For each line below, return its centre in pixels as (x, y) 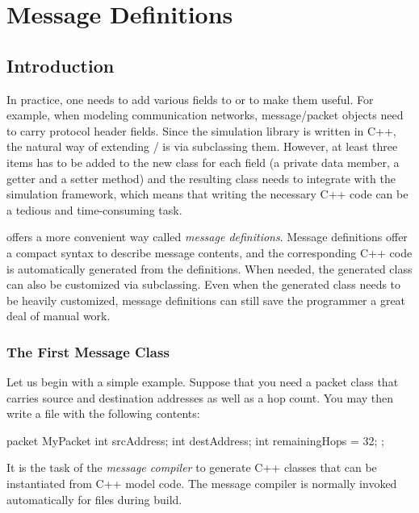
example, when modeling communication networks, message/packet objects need (205, 115)
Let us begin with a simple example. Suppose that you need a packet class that (203, 382)
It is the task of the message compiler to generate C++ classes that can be (192, 467)
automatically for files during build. (94, 499)
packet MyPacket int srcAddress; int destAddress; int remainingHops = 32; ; (195, 440)
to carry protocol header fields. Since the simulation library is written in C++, (201, 130)
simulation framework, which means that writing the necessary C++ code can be (207, 194)
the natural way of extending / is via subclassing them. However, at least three (202, 146)
